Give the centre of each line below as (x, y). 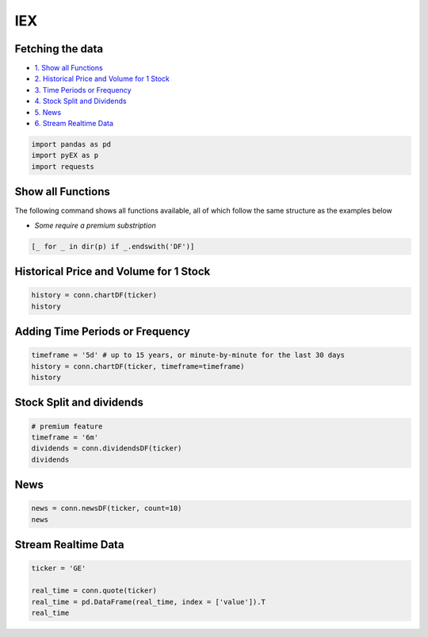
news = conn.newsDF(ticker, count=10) (107, 508)
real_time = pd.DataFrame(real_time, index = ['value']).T (148, 602)
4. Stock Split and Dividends (80, 101)
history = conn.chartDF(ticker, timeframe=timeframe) (138, 366)
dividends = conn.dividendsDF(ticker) (107, 449)
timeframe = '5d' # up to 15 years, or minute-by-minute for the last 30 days (188, 355)
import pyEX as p (65, 155)
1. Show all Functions (69, 68)
